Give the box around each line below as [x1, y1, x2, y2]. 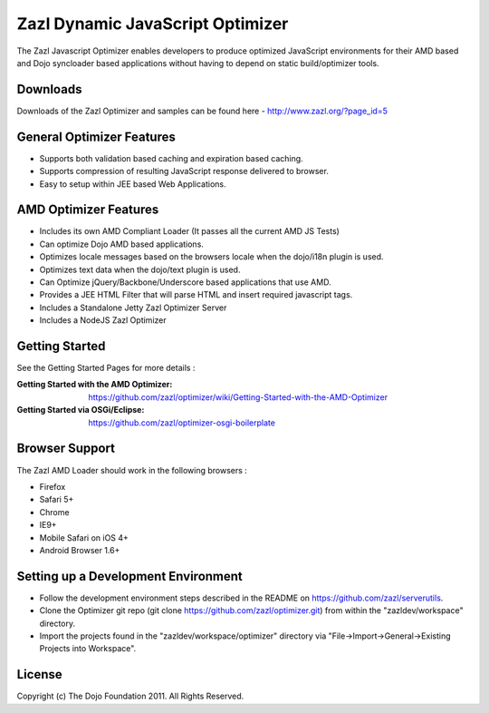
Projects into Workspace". [39, 643, 137, 654]
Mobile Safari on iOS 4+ [39, 532, 129, 543]
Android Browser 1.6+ [39, 544, 120, 555]
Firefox [39, 481, 66, 492]
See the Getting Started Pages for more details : [16, 363, 196, 374]
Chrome [39, 506, 70, 517]
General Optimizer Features [16, 129, 176, 144]
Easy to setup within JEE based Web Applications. [39, 178, 226, 190]
